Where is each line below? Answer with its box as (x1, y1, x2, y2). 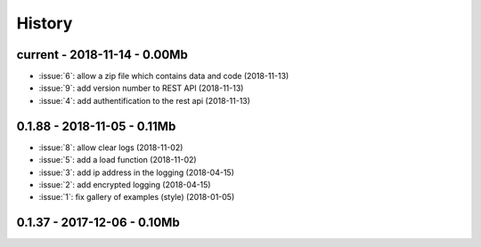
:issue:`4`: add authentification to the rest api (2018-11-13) (38, 95, 251, 106)
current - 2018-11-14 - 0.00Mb (16, 47, 189, 62)
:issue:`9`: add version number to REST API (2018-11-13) (38, 83, 244, 93)
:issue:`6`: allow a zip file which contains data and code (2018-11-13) (38, 71, 289, 82)
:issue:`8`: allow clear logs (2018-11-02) (38, 142, 183, 153)
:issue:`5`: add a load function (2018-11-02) (38, 155, 197, 165)
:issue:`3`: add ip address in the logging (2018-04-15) (38, 167, 235, 178)
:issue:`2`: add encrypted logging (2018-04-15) (38, 179, 211, 190)
